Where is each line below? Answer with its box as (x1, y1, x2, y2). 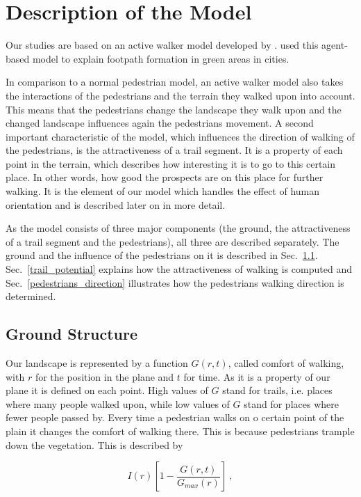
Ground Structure (6, 323, 138, 345)
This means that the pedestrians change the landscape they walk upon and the (6, 102, 342, 116)
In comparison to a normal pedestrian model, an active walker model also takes (6, 74, 344, 89)
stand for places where (244, 396, 339, 411)
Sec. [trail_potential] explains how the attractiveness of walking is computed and (6, 262, 352, 276)
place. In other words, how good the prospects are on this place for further (6, 170, 324, 184)
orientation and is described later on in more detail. (6, 197, 226, 212)
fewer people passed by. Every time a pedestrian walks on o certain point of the (6, 410, 344, 425)
